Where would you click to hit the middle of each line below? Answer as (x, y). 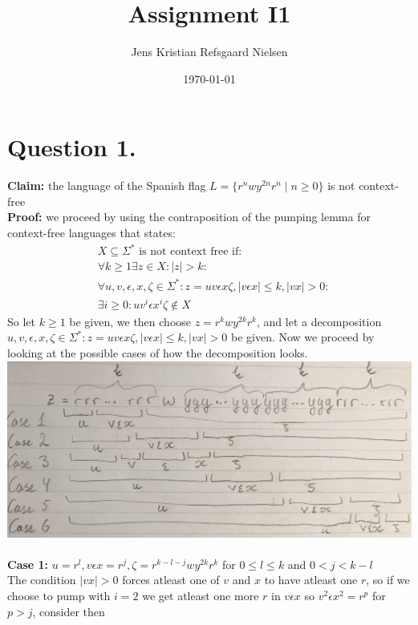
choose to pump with (59, 595)
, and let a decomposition (319, 321)
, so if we (388, 580)
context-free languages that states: (91, 233)
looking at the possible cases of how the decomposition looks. (158, 353)
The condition (42, 580)
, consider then (69, 611)
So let (21, 321)
